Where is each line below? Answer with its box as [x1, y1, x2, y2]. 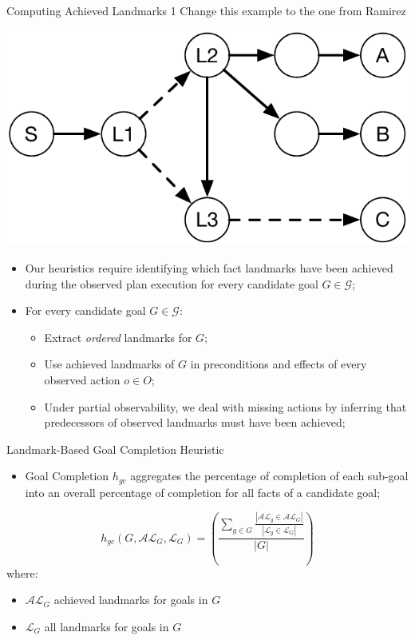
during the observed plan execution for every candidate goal [25, 275, 318, 292]
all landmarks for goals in [44, 618, 169, 634]
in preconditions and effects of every [190, 356, 367, 372]
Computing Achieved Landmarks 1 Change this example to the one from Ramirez [6, 2, 406, 18]
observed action [44, 372, 121, 388]
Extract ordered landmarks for [44, 328, 192, 345]
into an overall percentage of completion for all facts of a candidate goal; [25, 483, 381, 500]
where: [6, 564, 38, 581]
